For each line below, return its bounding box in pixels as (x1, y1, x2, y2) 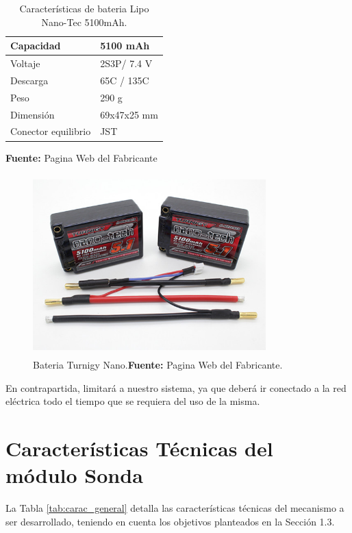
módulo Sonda (5, 461, 143, 489)
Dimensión (10, 107, 55, 121)
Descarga (10, 73, 49, 87)
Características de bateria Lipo (19, 1, 149, 15)
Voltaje (10, 56, 40, 71)
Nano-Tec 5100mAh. (41, 14, 127, 29)
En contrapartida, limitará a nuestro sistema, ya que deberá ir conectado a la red (5, 380, 347, 395)
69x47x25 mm (100, 107, 158, 121)
